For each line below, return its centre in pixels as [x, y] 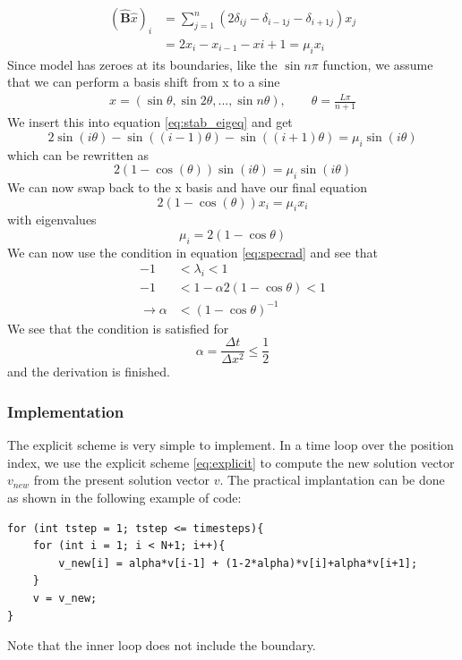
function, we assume [378, 64]
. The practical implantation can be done [332, 480]
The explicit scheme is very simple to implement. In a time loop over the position [231, 445]
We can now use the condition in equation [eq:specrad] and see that [193, 252]
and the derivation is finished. [89, 372]
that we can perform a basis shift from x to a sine [144, 82]
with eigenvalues [52, 220]
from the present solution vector [121, 480]
